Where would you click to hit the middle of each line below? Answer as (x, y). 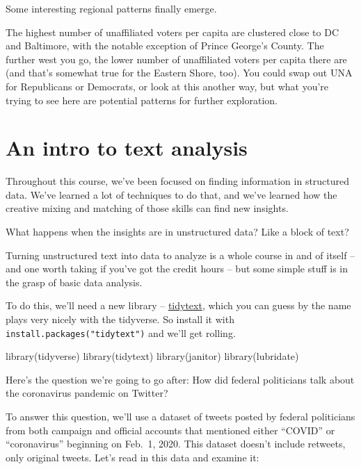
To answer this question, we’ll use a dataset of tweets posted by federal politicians (180, 417)
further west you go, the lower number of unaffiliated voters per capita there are (176, 59)
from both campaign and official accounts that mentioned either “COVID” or (170, 430)
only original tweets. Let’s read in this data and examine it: (133, 457)
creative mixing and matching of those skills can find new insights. (147, 208)
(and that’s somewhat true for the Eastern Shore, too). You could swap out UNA (179, 73)
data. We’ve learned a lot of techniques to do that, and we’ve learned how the (171, 194)
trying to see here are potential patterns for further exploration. (142, 100)
